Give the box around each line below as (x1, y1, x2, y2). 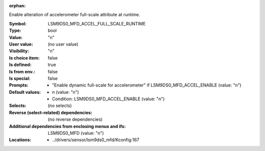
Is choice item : (9, 55, 40, 61)
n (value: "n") (52, 89, 79, 95)
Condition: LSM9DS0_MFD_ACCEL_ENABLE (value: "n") (52, 96, 165, 102)
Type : (9, 27, 22, 34)
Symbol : (9, 21, 27, 26)
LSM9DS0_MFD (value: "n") (48, 130, 104, 136)
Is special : (9, 75, 30, 81)
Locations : (9, 137, 31, 143)
